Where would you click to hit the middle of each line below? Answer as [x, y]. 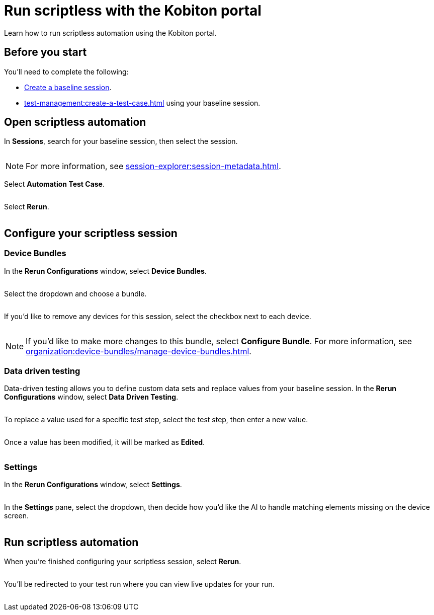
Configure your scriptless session [91, 233]
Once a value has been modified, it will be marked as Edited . [105, 442]
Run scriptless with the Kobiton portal [133, 11]
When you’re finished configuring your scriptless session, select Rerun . [123, 561]
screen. [17, 516]
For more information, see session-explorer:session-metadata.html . [153, 166]
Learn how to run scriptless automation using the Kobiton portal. [110, 33]
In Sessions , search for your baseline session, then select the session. [121, 141]
